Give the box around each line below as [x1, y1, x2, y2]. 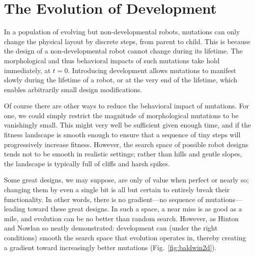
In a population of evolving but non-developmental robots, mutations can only [4, 26, 240, 37]
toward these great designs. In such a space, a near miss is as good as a [28, 204, 242, 214]
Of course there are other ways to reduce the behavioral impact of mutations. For [4, 101, 249, 111]
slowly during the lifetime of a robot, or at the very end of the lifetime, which [4, 75, 238, 85]
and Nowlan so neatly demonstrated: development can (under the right [4, 223, 218, 233]
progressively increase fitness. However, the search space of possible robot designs [4, 139, 249, 149]
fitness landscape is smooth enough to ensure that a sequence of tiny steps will [4, 129, 241, 140]
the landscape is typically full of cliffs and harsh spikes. [4, 158, 170, 168]
